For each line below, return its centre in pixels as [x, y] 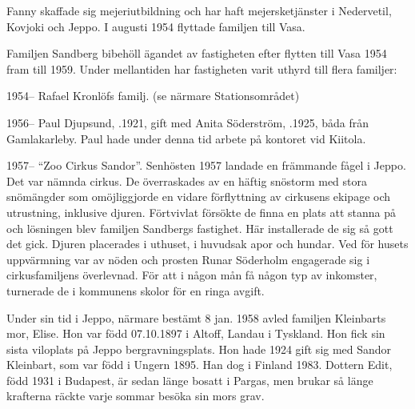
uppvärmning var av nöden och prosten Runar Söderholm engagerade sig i [188, 259]
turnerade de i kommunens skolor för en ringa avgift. [136, 290]
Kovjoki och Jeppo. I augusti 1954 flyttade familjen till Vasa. [156, 26]
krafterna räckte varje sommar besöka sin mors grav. [136, 396]
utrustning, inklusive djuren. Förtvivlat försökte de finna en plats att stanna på [202, 212]
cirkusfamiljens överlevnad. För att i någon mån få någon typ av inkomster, [192, 275]
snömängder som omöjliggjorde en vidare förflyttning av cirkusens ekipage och [199, 196]
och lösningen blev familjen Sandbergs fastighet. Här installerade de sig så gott [200, 228]
